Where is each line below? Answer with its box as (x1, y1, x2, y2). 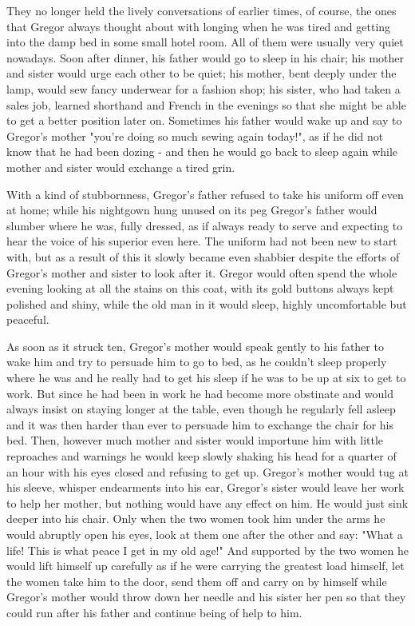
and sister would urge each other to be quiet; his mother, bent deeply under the (6, 65, 397, 82)
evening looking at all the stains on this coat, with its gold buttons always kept (6, 280, 394, 297)
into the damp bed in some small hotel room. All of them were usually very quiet (6, 34, 404, 50)
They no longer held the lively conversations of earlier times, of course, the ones (6, 2, 397, 18)
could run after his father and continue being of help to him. (6, 604, 302, 620)
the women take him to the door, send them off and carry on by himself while (6, 572, 387, 589)
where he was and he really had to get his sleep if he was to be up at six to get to (6, 369, 406, 386)
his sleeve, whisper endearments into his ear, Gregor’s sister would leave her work (6, 479, 405, 496)
